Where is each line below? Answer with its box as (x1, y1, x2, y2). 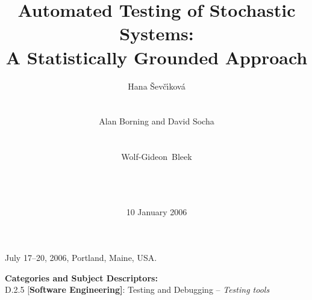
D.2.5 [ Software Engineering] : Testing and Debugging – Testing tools (5, 283, 270, 296)
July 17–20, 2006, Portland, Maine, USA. (5, 251, 157, 264)
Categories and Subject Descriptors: (5, 271, 158, 284)
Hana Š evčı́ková (128, 79, 186, 92)
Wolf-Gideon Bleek (121, 150, 192, 163)
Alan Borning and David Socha (99, 115, 214, 127)
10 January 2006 (126, 206, 187, 218)
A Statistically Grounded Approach (5, 44, 308, 69)
